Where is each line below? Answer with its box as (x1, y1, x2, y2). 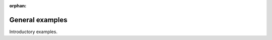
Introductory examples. (9, 29, 58, 35)
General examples (9, 15, 67, 24)
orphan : (9, 3, 27, 8)
